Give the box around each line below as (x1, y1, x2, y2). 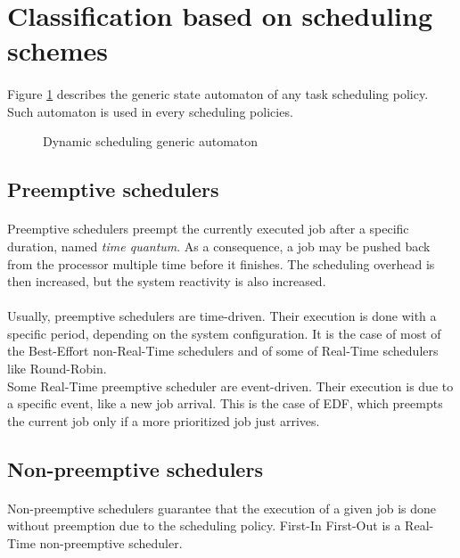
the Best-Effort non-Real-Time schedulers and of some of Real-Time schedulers (7, 341, 439, 360)
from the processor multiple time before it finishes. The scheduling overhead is (7, 254, 435, 273)
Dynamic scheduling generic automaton (43, 132, 259, 151)
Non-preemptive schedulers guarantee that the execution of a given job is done (7, 498, 436, 517)
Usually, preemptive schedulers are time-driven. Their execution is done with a (7, 307, 437, 325)
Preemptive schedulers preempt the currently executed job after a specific (7, 219, 409, 238)
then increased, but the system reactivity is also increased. (7, 272, 326, 291)
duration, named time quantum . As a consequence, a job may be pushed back (7, 236, 431, 255)
